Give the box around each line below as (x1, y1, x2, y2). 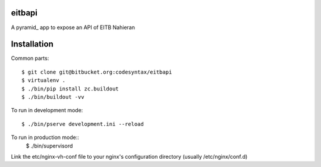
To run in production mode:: (11, 134, 80, 141)
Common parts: (11, 55, 49, 62)
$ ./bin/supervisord (26, 142, 73, 149)
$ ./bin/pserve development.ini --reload (21, 121, 144, 127)
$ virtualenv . (21, 77, 66, 84)
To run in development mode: (11, 107, 83, 114)
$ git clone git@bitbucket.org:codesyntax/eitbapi (21, 68, 172, 75)
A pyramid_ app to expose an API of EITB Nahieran (11, 24, 135, 31)
